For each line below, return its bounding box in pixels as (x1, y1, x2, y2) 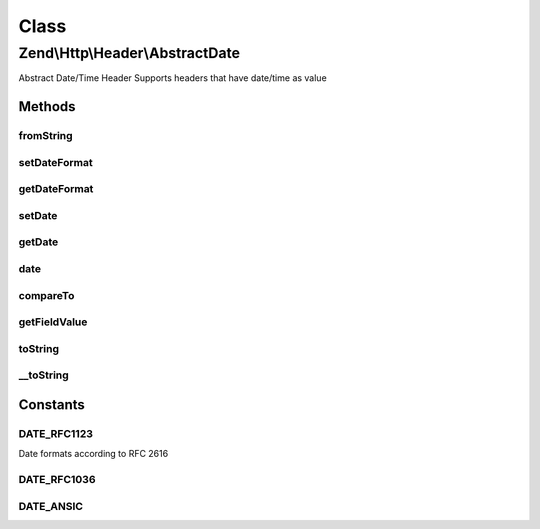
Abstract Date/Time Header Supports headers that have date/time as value (18, 72, 327, 84)
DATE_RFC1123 (18, 426, 94, 440)
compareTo (18, 288, 75, 302)
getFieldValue (18, 315, 88, 329)
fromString (18, 129, 74, 143)
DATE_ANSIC (18, 499, 84, 513)
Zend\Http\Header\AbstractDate (18, 44, 240, 62)
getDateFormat (18, 182, 94, 196)
